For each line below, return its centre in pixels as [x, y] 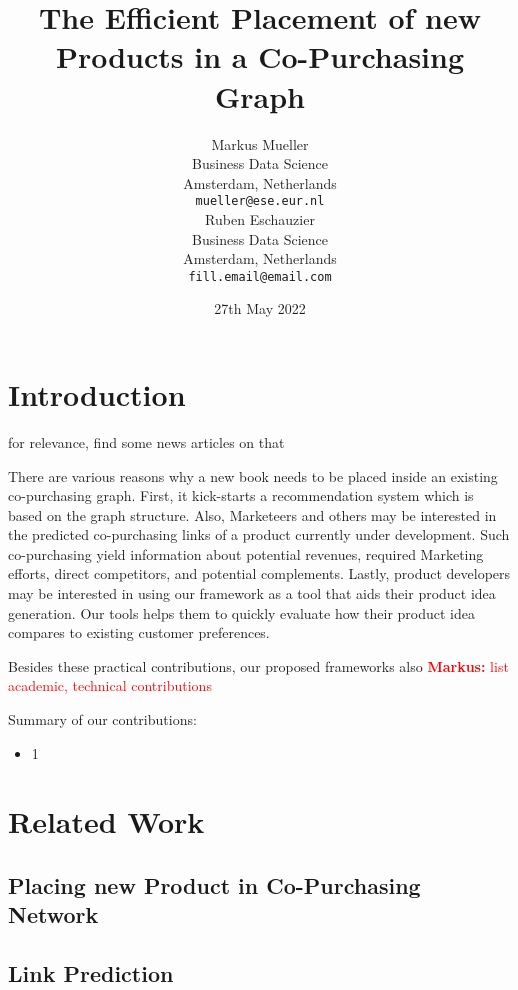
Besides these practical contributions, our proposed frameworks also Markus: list [258, 665]
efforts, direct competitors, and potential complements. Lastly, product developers [259, 573]
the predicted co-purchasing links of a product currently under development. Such [259, 534]
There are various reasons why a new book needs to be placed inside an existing [253, 475]
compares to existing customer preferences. [139, 632]
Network [53, 914]
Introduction [97, 393]
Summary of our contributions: [102, 719]
